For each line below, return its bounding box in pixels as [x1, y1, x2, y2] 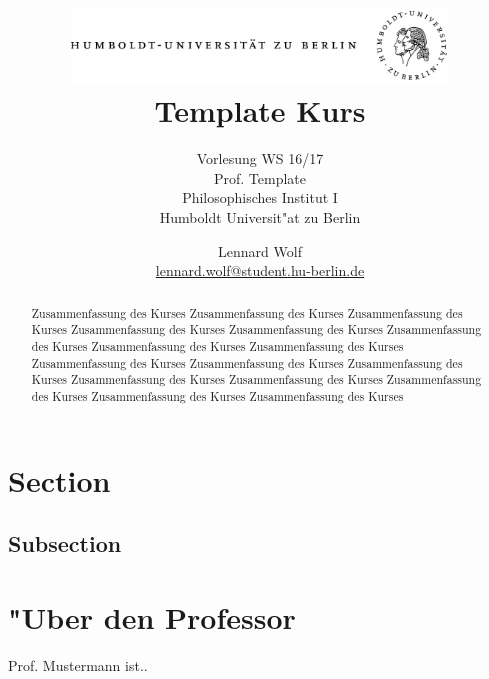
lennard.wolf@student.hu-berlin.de [155, 260, 365, 281]
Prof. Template [213, 167, 307, 188]
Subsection [8, 528, 122, 559]
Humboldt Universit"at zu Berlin [159, 207, 361, 228]
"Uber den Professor [8, 596, 296, 637]
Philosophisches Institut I [182, 187, 338, 208]
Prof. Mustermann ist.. [8, 654, 148, 675]
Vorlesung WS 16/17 [196, 148, 324, 169]
